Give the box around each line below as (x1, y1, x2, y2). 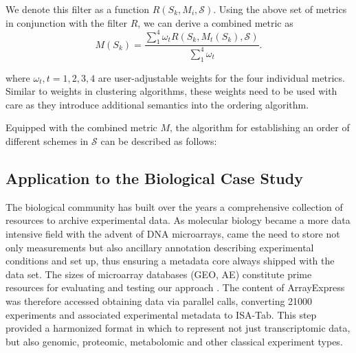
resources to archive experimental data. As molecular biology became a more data (5, 213, 351, 227)
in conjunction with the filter (5, 15, 128, 30)
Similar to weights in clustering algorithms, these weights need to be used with (5, 84, 337, 98)
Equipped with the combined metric (5, 120, 157, 135)
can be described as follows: (100, 134, 217, 148)
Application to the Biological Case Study (5, 168, 303, 189)
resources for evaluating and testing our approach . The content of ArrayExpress (5, 280, 345, 295)
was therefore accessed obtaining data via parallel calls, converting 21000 (5, 293, 313, 308)
